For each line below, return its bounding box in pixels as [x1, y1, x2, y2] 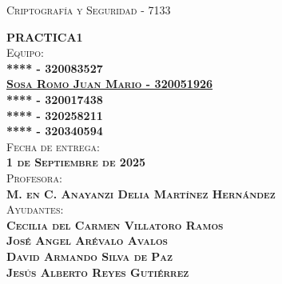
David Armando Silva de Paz [6, 247, 173, 264]
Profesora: [6, 169, 62, 186]
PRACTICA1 [6, 28, 83, 45]
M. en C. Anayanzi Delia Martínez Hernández [6, 185, 276, 202]
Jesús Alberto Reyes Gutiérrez [6, 263, 189, 280]
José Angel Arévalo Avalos [6, 232, 168, 249]
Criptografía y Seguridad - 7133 [6, 2, 171, 18]
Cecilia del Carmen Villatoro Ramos [6, 216, 224, 233]
